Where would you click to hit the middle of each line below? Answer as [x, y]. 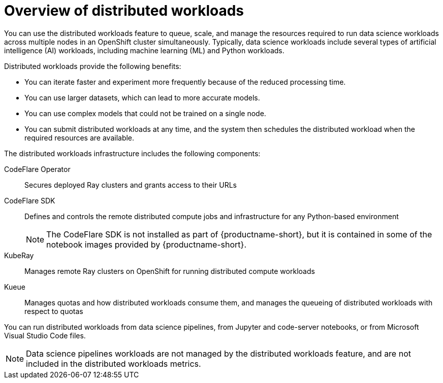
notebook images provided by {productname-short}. [147, 244]
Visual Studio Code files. [45, 335]
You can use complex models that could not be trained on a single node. [145, 113]
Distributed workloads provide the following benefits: [93, 66]
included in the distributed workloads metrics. [114, 363]
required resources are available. [80, 137]
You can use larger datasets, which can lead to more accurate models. [142, 97]
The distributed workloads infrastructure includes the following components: [132, 153]
